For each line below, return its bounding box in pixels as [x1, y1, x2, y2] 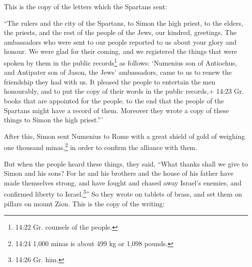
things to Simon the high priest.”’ [4, 115, 103, 125]
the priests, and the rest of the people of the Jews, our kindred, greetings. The [4, 27, 236, 37]
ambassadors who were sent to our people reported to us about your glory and [4, 36, 237, 47]
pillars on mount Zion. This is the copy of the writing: [4, 198, 165, 208]
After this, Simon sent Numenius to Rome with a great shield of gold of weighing [4, 131, 245, 141]
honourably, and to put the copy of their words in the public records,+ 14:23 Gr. [4, 86, 244, 96]
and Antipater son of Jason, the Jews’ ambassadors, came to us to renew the [4, 67, 232, 77]
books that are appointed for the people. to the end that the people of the [4, 96, 224, 105]
